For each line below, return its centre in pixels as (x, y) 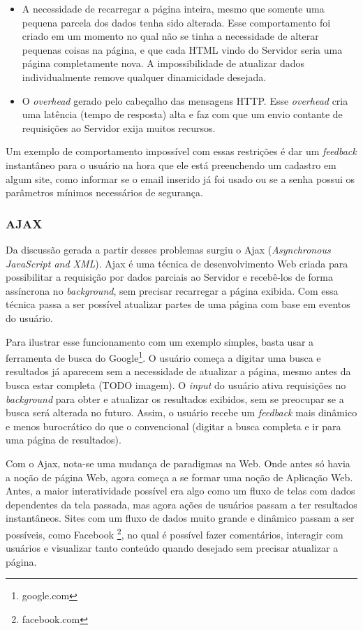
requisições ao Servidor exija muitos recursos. (119, 127)
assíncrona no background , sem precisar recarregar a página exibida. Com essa (172, 290)
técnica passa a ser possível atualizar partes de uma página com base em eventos (178, 304)
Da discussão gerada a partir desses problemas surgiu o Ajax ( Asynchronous (168, 249)
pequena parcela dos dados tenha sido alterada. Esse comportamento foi (176, 22)
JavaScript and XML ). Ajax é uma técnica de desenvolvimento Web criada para (177, 263)
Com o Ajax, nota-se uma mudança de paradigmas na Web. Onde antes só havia (178, 463)
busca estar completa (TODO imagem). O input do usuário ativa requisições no (176, 384)
